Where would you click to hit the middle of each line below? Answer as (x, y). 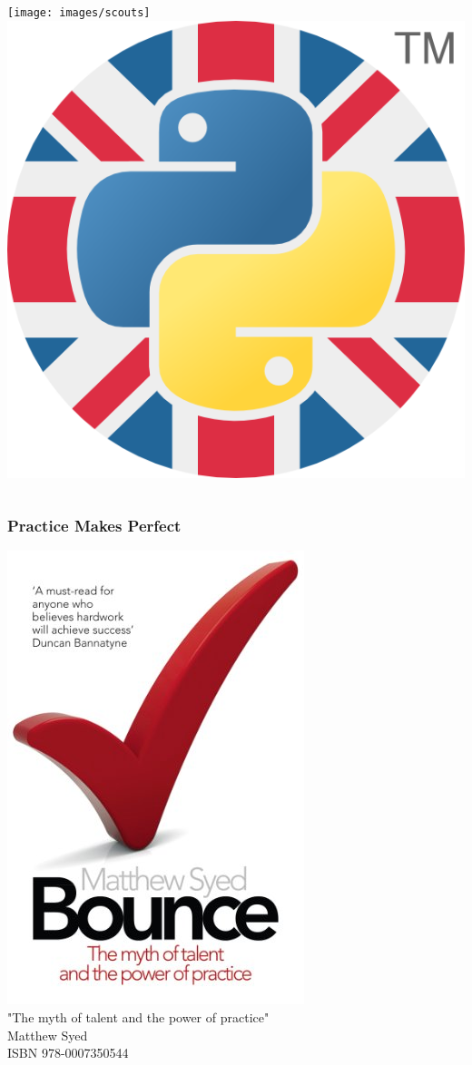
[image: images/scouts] (79, 13)
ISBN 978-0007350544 (68, 1053)
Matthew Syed (48, 1035)
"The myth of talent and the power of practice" (138, 1017)
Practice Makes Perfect (94, 526)
